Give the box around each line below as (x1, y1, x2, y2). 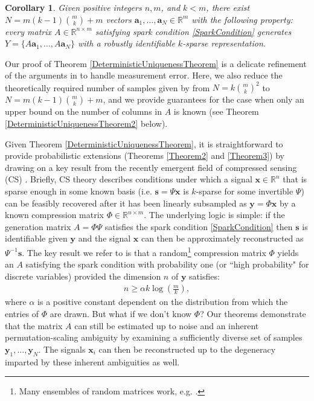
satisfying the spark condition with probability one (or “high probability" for (25, 258, 309, 271)
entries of (5, 307, 39, 320)
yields (277, 246, 299, 258)
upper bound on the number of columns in (5, 105, 162, 118)
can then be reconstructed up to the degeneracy (98, 342, 276, 355)
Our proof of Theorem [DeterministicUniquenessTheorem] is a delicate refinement (5, 57, 307, 69)
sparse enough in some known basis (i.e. (5, 185, 152, 197)
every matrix (5, 25, 51, 37)
